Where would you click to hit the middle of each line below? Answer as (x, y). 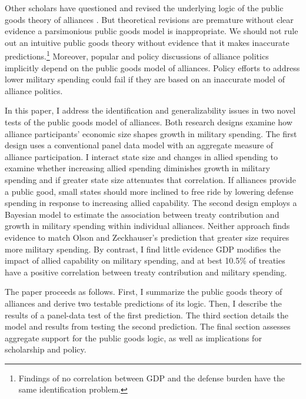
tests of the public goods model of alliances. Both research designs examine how (149, 122)
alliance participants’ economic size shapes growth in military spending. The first (151, 133)
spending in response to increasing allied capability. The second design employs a (151, 203)
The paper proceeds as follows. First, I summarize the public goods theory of (144, 292)
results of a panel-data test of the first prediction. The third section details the (147, 315)
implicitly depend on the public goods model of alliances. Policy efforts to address (152, 67)
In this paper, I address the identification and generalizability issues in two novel (150, 110)
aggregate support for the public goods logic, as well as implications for (133, 338)
